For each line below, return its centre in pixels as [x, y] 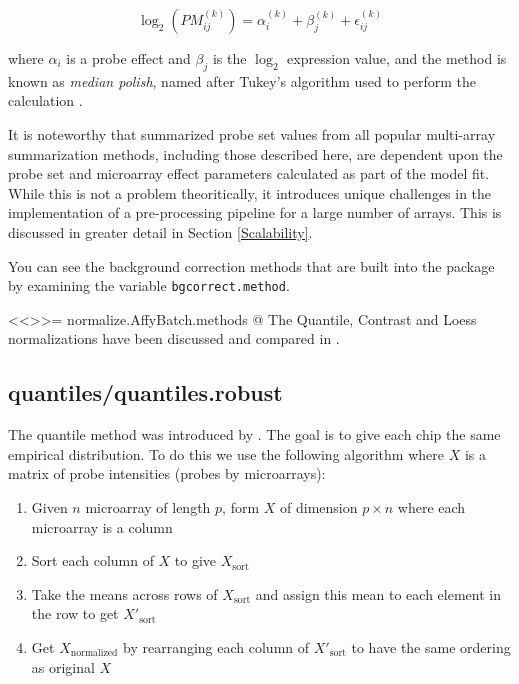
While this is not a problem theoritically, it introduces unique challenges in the [250, 192]
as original [63, 666]
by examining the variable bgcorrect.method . [149, 285]
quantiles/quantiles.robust [145, 392]
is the [229, 58]
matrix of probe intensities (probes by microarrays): [167, 473]
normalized [94, 653]
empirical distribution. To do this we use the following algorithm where [226, 453]
